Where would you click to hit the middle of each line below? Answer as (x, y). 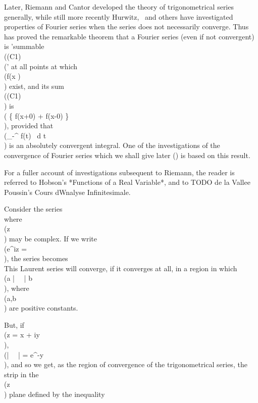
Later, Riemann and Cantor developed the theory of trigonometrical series (119, 7)
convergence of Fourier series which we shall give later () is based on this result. (127, 155)
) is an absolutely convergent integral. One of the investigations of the (112, 145)
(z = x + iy (22, 335)
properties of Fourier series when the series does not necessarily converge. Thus (126, 27)
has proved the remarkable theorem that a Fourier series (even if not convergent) (129, 36)
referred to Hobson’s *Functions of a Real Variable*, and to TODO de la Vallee (127, 182)
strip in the (21, 374)
